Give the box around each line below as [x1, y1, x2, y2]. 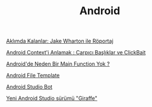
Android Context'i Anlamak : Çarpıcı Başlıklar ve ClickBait [6, 49, 146, 56]
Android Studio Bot [6, 83, 53, 90]
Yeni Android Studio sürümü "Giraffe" [6, 95, 98, 102]
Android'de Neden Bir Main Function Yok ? [6, 60, 110, 67]
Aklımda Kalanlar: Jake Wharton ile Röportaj [6, 37, 114, 45]
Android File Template [6, 72, 60, 79]
